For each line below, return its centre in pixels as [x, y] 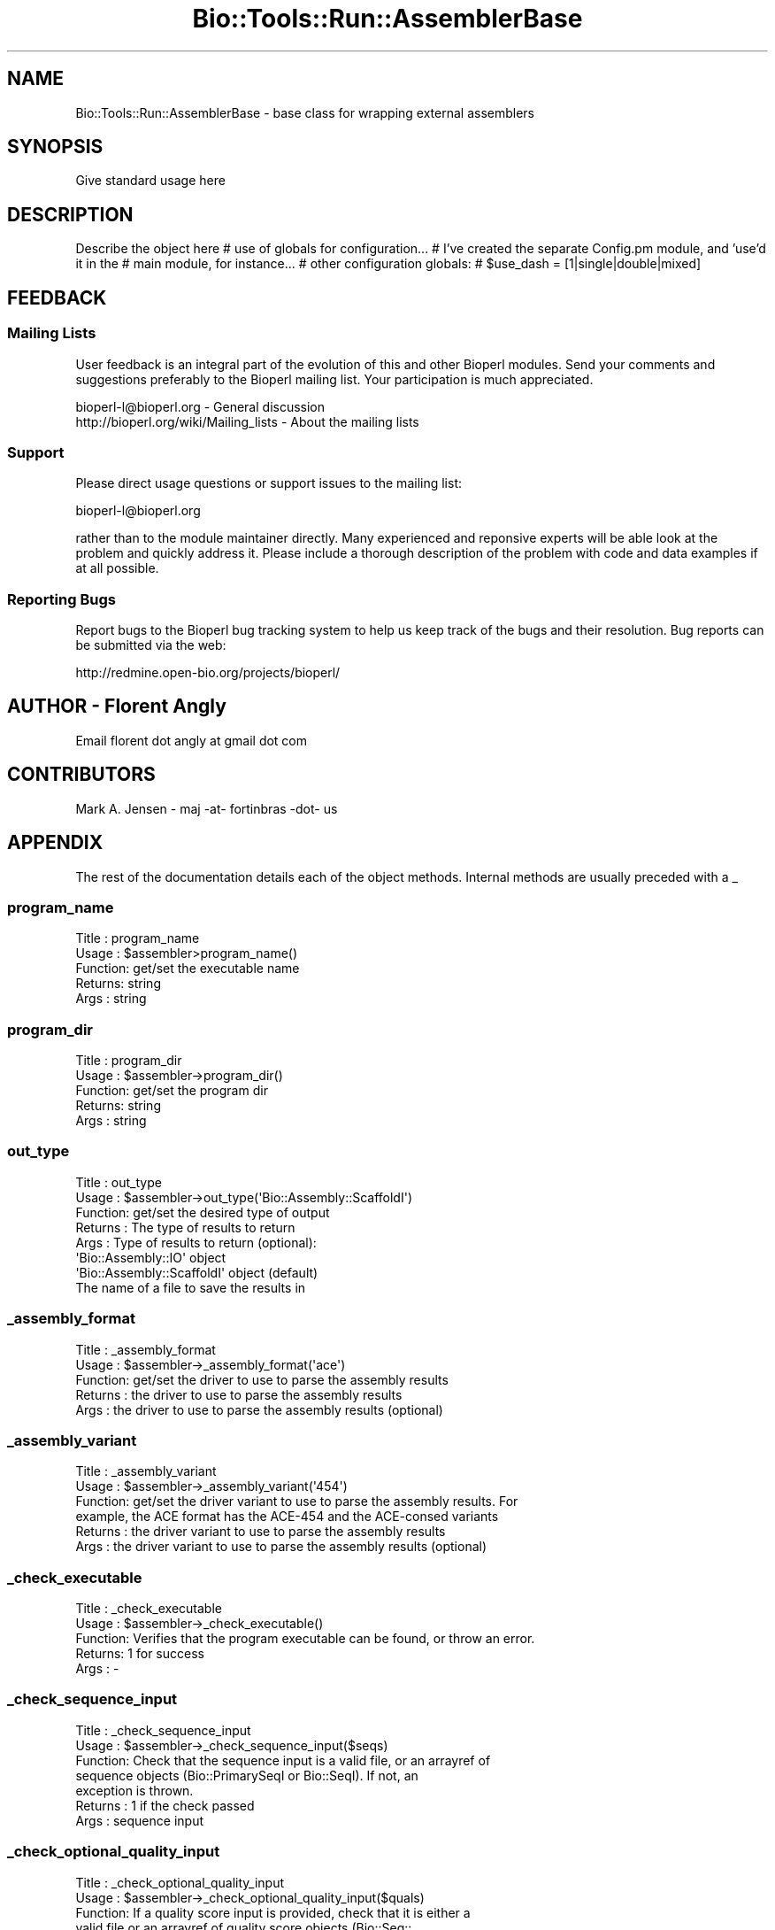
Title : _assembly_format [146, 1349]
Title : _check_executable [149, 1609]
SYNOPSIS [55, 147]
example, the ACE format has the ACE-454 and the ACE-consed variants [287, 1517]
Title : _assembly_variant [146, 1471]
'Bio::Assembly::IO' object [151, 1257]
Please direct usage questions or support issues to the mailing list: [269, 483]
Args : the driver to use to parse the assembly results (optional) [259, 1409]
